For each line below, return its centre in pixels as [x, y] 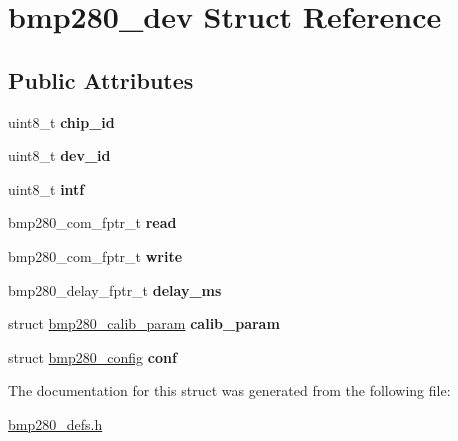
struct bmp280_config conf [92, 356]
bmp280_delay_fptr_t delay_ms [115, 289]
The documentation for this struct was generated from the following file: [229, 390]
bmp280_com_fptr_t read [92, 222]
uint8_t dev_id [59, 155]
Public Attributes [101, 79]
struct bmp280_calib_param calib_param [144, 323]
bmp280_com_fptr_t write [95, 255]
